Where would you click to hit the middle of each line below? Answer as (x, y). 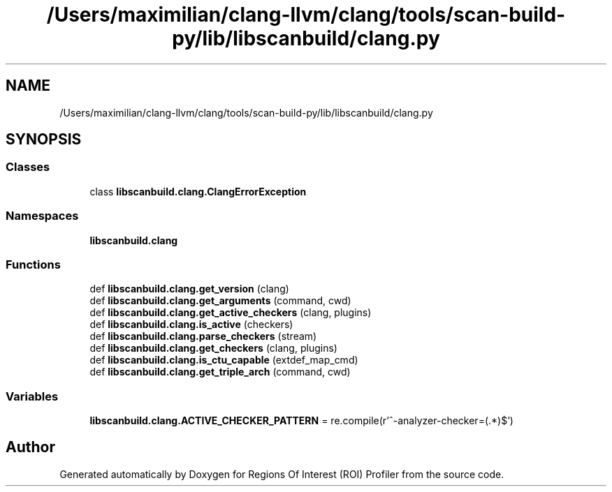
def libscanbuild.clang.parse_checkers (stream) (203, 336)
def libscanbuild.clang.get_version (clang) (189, 289)
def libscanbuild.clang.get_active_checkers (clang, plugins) (231, 313)
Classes (28, 167)
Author (30, 447)
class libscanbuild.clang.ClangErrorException (198, 191)
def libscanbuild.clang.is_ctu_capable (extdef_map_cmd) (224, 360)
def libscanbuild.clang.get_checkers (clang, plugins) (213, 348)
